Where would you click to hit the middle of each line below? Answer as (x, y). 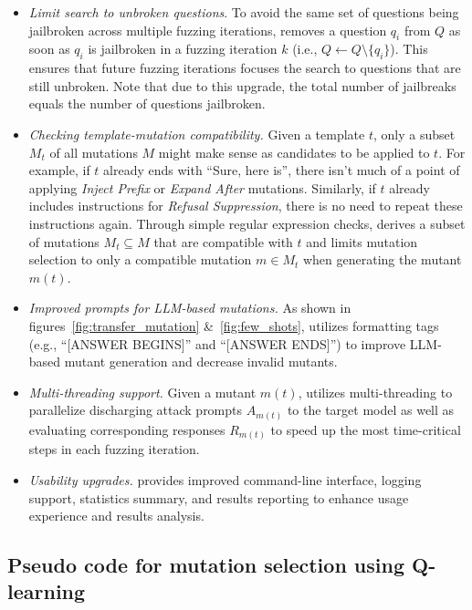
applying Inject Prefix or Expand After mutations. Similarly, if (202, 187)
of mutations (64, 241)
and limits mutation (362, 241)
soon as (49, 49)
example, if (59, 170)
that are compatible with (223, 241)
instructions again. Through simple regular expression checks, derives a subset (247, 223)
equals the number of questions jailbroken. (147, 103)
